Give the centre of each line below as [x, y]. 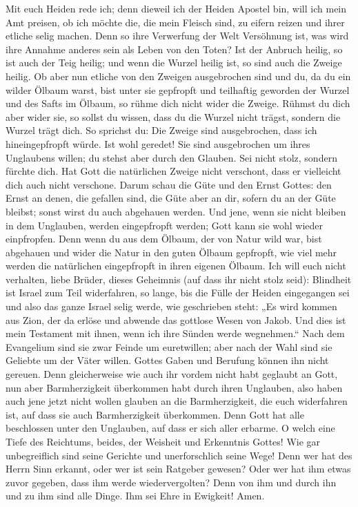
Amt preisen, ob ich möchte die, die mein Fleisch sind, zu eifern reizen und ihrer [175, 22]
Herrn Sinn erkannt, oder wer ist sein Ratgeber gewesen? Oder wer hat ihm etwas [178, 469]
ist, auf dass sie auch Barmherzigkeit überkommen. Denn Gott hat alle [155, 414]
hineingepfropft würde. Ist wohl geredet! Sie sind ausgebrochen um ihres [158, 143]
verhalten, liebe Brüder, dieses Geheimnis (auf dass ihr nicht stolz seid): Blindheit [179, 279]
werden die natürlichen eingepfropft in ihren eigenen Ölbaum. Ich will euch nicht [176, 266]
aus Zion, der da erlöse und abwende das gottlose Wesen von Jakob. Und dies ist [176, 319]
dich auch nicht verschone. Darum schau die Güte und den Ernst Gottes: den [169, 184]
